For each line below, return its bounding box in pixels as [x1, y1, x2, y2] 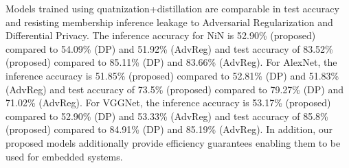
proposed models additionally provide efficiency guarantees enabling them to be [5, 135, 341, 149]
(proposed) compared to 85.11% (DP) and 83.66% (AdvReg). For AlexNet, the [5, 55, 337, 69]
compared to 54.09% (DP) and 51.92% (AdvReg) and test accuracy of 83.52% [5, 41, 333, 56]
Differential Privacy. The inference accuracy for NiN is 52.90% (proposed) [5, 28, 316, 43]
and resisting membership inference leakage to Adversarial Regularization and [5, 14, 333, 29]
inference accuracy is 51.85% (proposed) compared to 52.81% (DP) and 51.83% [5, 68, 339, 82]
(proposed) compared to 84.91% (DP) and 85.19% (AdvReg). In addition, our [5, 122, 333, 136]
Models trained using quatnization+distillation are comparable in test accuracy [5, 1, 339, 15]
